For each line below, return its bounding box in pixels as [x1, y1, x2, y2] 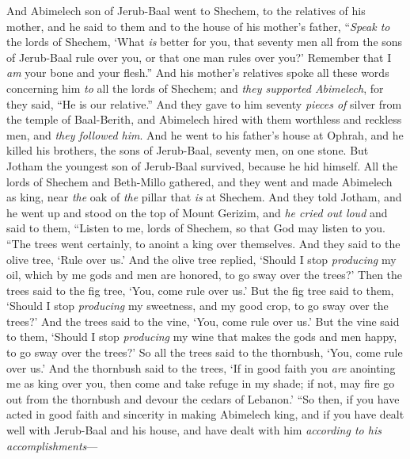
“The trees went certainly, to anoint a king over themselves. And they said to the [6, 235, 401, 251]
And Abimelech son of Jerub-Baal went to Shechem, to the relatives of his [6, 2, 366, 18]
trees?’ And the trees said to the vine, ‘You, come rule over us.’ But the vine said [6, 312, 400, 329]
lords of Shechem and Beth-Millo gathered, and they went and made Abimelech [6, 173, 393, 189]
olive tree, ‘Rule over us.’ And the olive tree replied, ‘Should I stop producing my [6, 251, 397, 267]
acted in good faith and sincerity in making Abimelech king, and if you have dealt [6, 406, 404, 423]
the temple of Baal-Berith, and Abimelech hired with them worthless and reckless [6, 111, 402, 128]
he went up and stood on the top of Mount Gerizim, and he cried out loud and [6, 204, 388, 220]
